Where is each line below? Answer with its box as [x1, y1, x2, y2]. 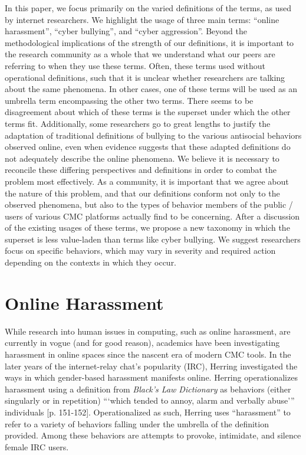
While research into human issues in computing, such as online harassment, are [5, 325, 291, 337]
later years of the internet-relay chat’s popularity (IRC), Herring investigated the [5, 359, 298, 372]
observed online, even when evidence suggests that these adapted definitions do [5, 140, 291, 153]
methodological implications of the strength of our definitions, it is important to [5, 36, 294, 48]
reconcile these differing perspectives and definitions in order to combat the [5, 163, 277, 176]
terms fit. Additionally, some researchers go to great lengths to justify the [5, 117, 271, 129]
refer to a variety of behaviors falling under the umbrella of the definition [5, 417, 269, 430]
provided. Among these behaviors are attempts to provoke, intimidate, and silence [5, 429, 301, 441]
